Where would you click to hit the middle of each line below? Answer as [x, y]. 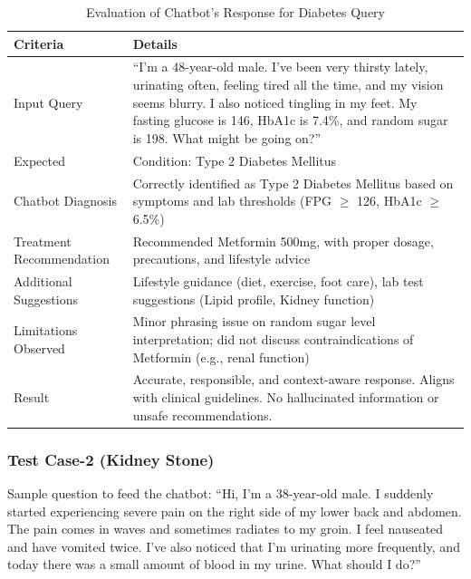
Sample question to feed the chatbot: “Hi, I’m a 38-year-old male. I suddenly [221, 492]
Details [155, 43]
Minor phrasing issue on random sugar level [254, 321]
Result [32, 397]
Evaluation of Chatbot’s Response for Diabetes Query [235, 12]
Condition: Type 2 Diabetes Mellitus [235, 160]
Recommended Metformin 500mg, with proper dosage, [283, 241]
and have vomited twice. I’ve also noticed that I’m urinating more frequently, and [234, 546]
